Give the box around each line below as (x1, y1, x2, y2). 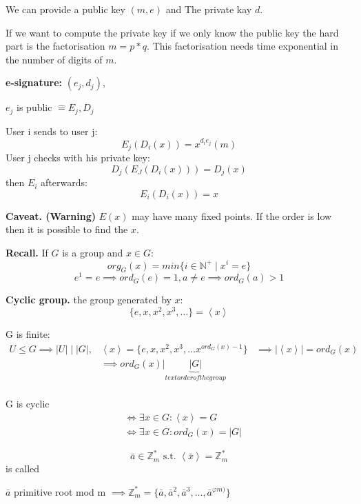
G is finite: (6, 327, 50, 341)
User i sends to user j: (6, 123, 98, 138)
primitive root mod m (14, 484, 106, 498)
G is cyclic (6, 396, 50, 411)
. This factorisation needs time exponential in (147, 39, 339, 53)
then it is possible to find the (6, 222, 128, 236)
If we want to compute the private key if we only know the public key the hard (6, 25, 339, 39)
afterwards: (41, 175, 87, 190)
